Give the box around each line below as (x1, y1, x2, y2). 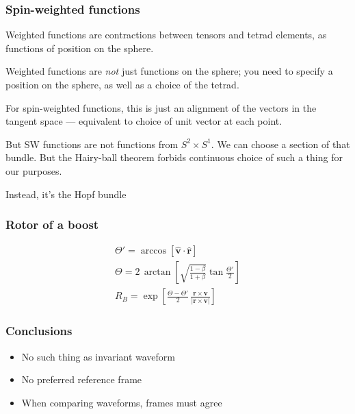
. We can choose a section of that (211, 136, 350, 151)
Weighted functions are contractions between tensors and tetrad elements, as (5, 27, 327, 42)
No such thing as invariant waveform (21, 349, 176, 363)
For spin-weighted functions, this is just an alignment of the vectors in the (5, 100, 317, 114)
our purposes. (5, 163, 62, 178)
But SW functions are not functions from (5, 136, 179, 151)
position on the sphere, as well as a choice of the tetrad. (5, 77, 239, 91)
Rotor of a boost (5, 216, 99, 233)
